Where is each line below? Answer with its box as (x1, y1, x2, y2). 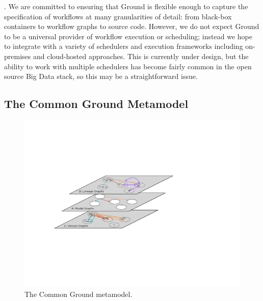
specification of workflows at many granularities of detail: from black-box (4, 11, 232, 21)
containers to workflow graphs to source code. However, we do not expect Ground (4, 21, 259, 32)
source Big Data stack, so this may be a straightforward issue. (4, 71, 198, 81)
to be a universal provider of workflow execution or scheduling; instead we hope (4, 31, 252, 41)
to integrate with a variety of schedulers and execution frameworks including (4, 41, 243, 51)
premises (4, 50, 31, 61)
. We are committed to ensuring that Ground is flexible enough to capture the (4, 1, 248, 11)
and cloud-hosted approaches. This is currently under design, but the (33, 50, 249, 61)
